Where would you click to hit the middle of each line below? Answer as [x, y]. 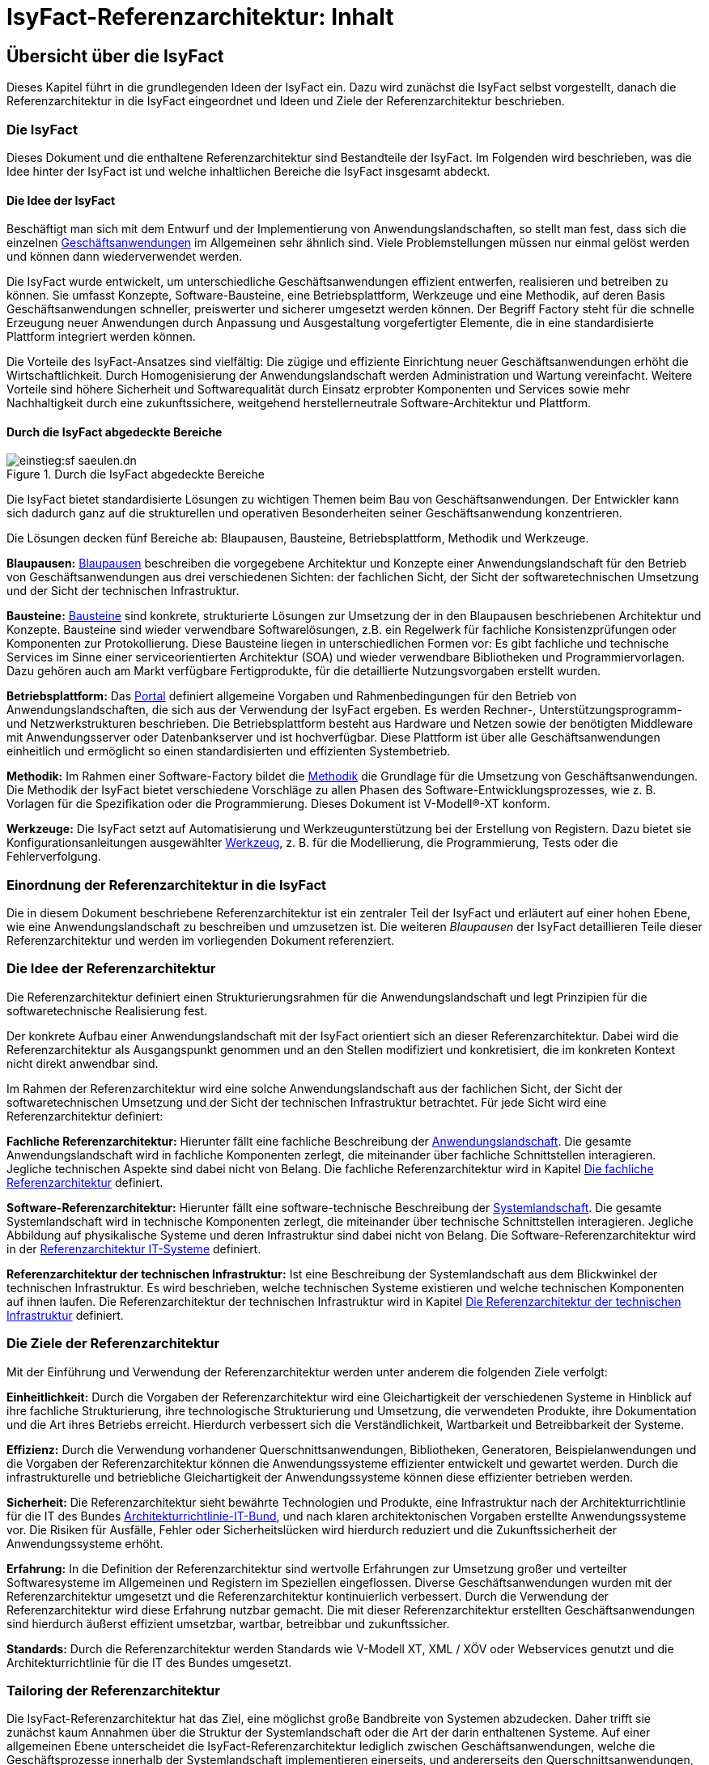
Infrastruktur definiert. [65, 1315]
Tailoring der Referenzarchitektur [113, 1690]
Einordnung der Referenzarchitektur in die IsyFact [167, 885]
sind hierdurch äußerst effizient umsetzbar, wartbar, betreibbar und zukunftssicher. [228, 1623]
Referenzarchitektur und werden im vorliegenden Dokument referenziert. [201, 941]
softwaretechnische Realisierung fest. [107, 1010]
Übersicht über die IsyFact [115, 56]
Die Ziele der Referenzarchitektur [113, 1344]
